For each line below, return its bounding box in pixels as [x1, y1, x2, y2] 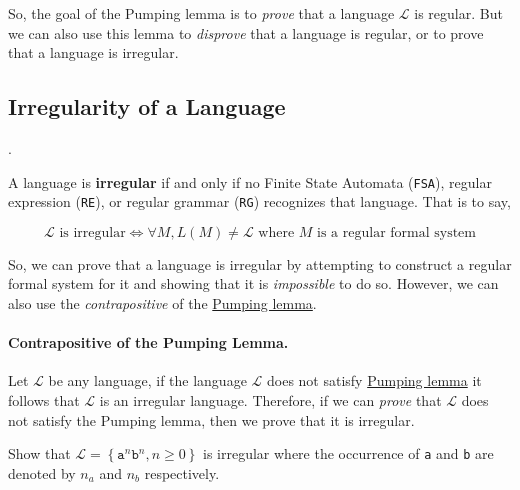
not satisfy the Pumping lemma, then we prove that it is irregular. [8, 409, 415, 430]
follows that [8, 390, 80, 411]
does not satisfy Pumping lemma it [266, 370, 482, 391]
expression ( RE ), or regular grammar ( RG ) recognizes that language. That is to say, [8, 191, 511, 212]
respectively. [144, 462, 220, 483]
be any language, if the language [48, 370, 247, 391]
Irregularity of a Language [8, 91, 286, 122]
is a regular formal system [317, 225, 476, 240]
